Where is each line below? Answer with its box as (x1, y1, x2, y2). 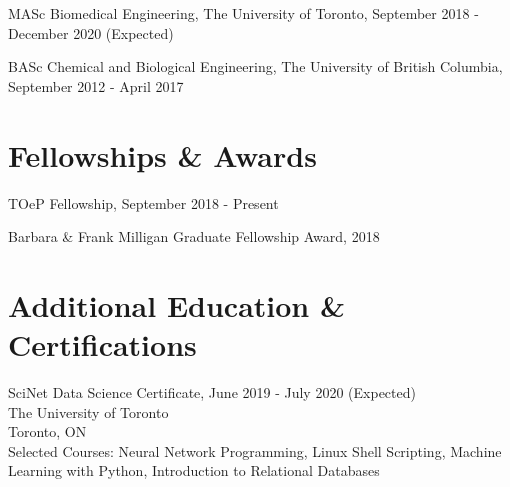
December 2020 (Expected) (8, 22, 174, 43)
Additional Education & (8, 284, 346, 325)
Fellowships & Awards (8, 134, 317, 175)
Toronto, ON (8, 421, 87, 442)
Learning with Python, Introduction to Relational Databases (8, 460, 380, 481)
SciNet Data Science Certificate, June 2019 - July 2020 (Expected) (8, 382, 416, 402)
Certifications (8, 324, 197, 365)
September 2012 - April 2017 (8, 75, 184, 96)
